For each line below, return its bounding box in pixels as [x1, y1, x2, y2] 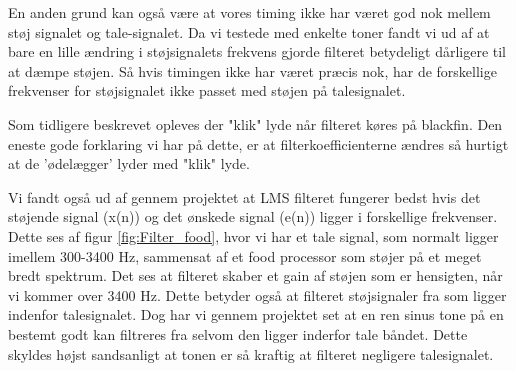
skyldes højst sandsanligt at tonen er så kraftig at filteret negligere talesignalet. [8, 343, 494, 364]
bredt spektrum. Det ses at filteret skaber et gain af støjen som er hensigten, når [8, 265, 503, 286]
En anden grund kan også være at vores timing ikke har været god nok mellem [8, 2, 491, 22]
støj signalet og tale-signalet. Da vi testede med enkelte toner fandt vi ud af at [8, 21, 490, 42]
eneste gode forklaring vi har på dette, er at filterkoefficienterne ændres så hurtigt [8, 133, 509, 154]
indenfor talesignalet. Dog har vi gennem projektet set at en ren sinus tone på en [8, 304, 504, 325]
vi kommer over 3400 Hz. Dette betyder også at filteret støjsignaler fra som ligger [8, 284, 507, 305]
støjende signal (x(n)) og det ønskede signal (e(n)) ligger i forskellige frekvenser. [8, 206, 498, 227]
